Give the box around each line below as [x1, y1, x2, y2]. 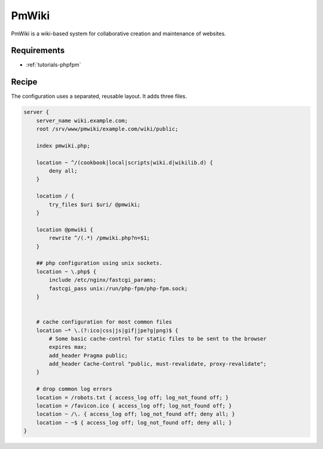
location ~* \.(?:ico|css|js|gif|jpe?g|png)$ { [36, 327, 179, 334]
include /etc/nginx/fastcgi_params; [48, 276, 157, 284]
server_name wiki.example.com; [36, 117, 128, 124]
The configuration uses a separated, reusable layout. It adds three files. [11, 93, 187, 100]
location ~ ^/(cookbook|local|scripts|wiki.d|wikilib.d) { [36, 159, 214, 166]
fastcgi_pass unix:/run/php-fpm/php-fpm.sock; [48, 285, 188, 292]
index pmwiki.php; [36, 142, 90, 149]
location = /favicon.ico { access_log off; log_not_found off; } [36, 402, 232, 409]
